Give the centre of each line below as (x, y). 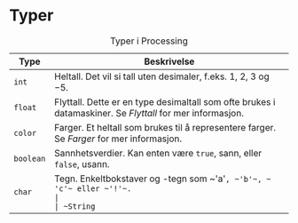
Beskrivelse (169, 61)
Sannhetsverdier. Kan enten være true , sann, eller (158, 153)
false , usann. (82, 163)
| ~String (75, 206)
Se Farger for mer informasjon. (118, 139)
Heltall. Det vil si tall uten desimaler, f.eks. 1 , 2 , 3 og (162, 76)
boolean (30, 158)
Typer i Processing (149, 41)
